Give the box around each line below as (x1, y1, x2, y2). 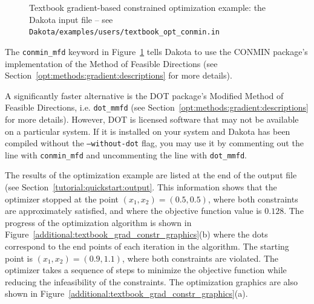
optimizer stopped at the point (5, 192, 119, 205)
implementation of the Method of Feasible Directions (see (5, 57, 218, 70)
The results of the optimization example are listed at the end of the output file (5, 169, 297, 181)
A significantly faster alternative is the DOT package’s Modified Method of (5, 89, 284, 102)
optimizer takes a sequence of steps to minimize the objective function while (5, 264, 287, 276)
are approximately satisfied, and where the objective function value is (5, 204, 262, 217)
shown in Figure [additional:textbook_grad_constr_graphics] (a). (5, 287, 248, 300)
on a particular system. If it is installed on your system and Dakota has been (5, 125, 290, 137)
